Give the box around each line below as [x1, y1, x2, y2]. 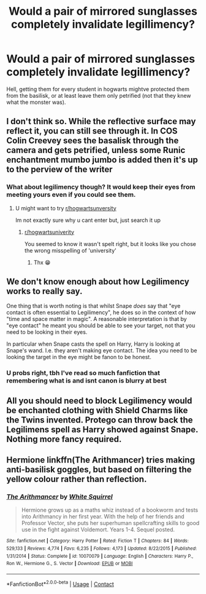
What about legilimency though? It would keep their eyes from [6, 183, 196, 191]
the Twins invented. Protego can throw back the [6, 414, 193, 425]
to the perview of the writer [6, 164, 113, 175]
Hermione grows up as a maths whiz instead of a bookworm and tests [21, 506, 198, 514]
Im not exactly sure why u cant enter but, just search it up [15, 216, 161, 224]
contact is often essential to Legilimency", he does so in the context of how [6, 309, 196, 316]
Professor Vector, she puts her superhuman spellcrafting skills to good [21, 520, 200, 527]
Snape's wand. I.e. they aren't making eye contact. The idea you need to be [6, 347, 197, 354]
